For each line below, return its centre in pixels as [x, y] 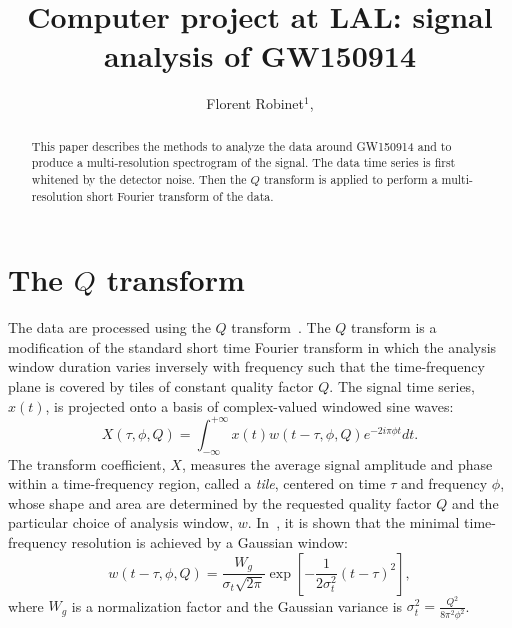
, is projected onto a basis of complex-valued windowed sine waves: [249, 405]
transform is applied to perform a [350, 179]
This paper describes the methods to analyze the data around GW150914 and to [241, 145]
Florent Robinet [255, 103]
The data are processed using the [109, 327]
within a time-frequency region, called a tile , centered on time [197, 483]
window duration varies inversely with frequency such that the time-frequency [246, 366]
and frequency [444, 483]
